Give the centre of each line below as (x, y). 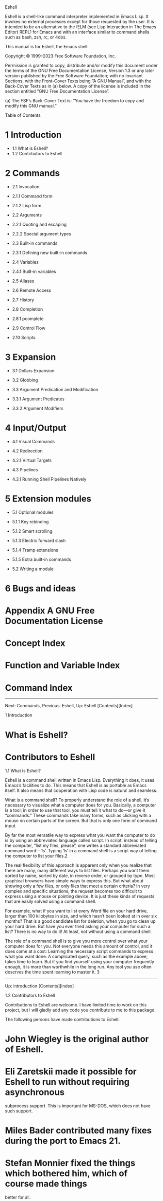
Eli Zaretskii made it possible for (71, 1071)
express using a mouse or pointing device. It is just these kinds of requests (80, 896)
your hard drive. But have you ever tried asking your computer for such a (78, 926)
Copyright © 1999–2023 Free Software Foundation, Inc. (61, 56)
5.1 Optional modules (33, 512)
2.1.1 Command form (32, 196)
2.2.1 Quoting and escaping (39, 224)
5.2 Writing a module (33, 569)
